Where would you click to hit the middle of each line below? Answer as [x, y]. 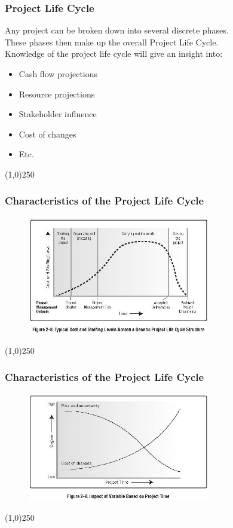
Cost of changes [47, 134]
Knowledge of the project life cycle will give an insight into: [114, 54]
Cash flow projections [58, 74]
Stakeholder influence [58, 114]
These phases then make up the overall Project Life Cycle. [112, 42]
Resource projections [57, 94]
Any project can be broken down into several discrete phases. [117, 30]
